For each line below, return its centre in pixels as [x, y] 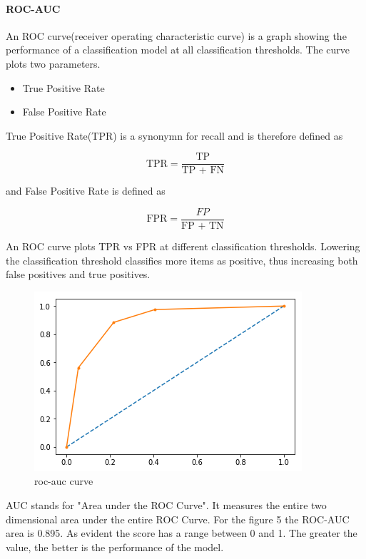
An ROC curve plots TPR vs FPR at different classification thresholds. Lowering [183, 246]
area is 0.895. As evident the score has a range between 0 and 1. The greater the [182, 533]
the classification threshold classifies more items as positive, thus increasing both [182, 260]
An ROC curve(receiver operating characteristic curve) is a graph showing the [176, 35]
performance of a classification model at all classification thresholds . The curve [178, 50]
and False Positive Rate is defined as [86, 191]
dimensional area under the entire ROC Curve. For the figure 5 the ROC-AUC [178, 519]
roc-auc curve [64, 481]
